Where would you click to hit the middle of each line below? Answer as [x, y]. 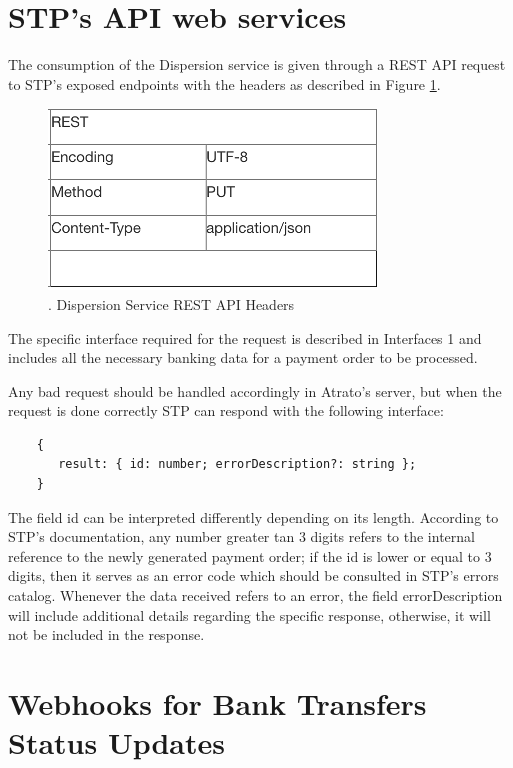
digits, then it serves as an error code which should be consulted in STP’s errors [253, 575]
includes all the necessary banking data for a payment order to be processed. [243, 357]
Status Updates [117, 742]
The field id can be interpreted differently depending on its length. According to [253, 516]
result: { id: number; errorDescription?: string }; [237, 464]
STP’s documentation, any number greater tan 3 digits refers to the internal [241, 536]
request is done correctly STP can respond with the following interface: [226, 410]
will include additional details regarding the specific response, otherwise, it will [249, 614]
